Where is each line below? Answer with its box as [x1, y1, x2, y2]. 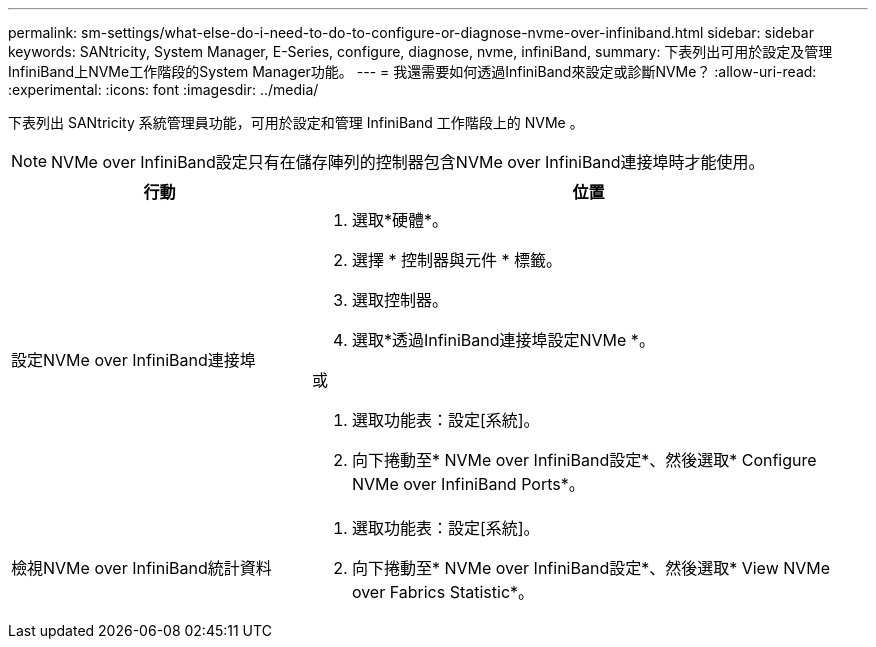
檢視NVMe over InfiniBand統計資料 [11, 558, 272, 578]
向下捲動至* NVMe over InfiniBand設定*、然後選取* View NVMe [351, 558, 831, 578]
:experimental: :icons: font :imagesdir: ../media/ [8, 81, 319, 98]
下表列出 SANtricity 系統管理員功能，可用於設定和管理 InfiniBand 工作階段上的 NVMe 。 [8, 114, 584, 131]
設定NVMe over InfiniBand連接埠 [11, 350, 256, 370]
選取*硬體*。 [351, 210, 448, 230]
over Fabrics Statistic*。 [351, 582, 535, 602]
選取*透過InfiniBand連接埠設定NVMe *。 [351, 330, 655, 350]
